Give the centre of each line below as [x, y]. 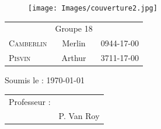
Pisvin [20, 58]
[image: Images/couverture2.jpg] [93, 8]
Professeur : [30, 101]
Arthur [74, 58]
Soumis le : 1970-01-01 [45, 80]
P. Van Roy [79, 116]
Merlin [74, 43]
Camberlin [28, 43]
